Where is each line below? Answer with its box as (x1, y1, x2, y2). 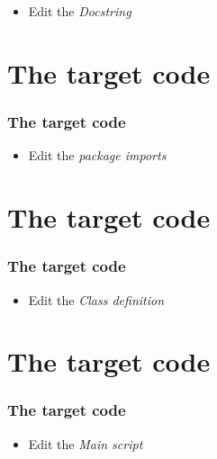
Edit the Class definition (28, 290, 165, 309)
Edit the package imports (28, 146, 167, 165)
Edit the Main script (28, 434, 143, 453)
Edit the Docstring (28, 2, 131, 21)
